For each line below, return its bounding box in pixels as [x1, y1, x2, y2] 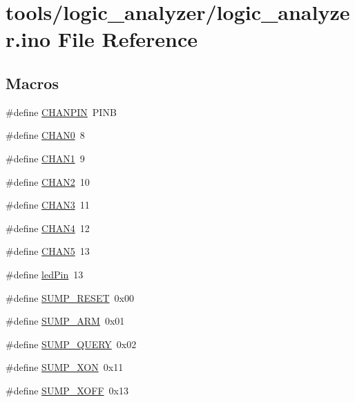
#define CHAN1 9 [6, 151, 85, 165]
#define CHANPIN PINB [6, 104, 117, 119]
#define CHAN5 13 [6, 244, 90, 258]
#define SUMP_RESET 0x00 [6, 290, 134, 305]
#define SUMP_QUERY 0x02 [6, 336, 137, 351]
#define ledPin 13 [6, 267, 84, 281]
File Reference [57, 25, 198, 53]
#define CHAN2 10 [6, 174, 90, 189]
